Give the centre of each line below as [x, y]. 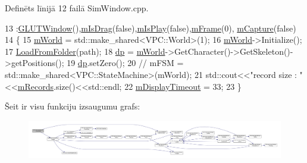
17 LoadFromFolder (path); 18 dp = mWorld [85, 51]
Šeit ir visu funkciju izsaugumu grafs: [73, 106]
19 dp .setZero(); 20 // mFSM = [125, 63]
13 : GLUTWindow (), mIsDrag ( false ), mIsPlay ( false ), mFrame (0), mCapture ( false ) [151, 28]
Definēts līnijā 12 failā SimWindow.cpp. [77, 8]
